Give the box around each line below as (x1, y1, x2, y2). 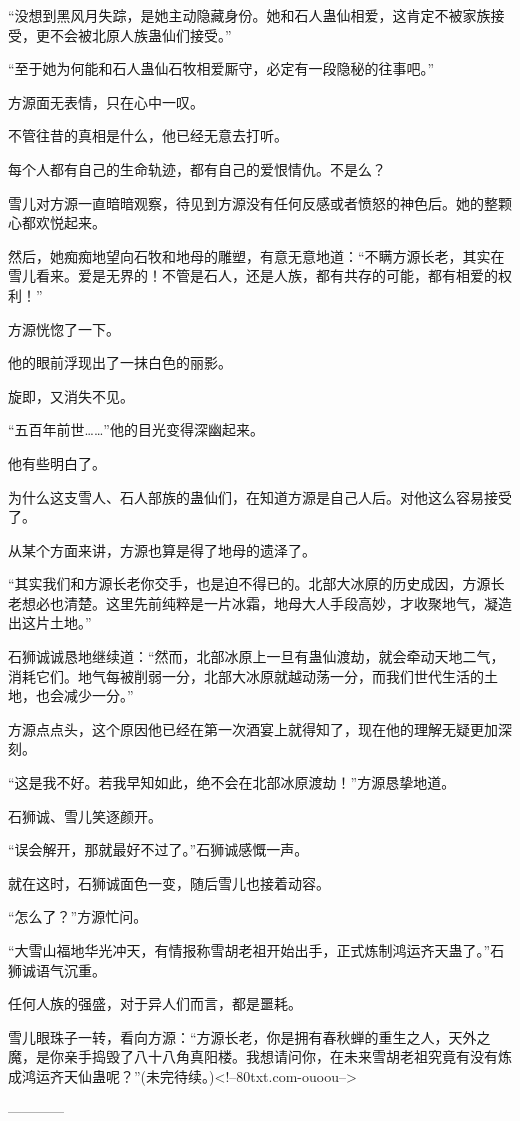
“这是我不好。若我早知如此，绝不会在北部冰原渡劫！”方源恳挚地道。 (8, 772, 456, 793)
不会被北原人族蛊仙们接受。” (49, 24, 232, 45)
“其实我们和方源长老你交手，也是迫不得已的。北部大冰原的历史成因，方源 (8, 573, 491, 594)
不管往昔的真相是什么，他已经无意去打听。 (8, 125, 288, 146)
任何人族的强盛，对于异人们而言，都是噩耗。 (8, 993, 302, 1014)
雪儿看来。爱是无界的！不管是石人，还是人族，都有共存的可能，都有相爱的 (8, 265, 498, 286)
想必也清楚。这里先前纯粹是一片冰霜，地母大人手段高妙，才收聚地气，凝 (21, 592, 498, 613)
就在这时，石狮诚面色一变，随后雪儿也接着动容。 (8, 872, 330, 893)
